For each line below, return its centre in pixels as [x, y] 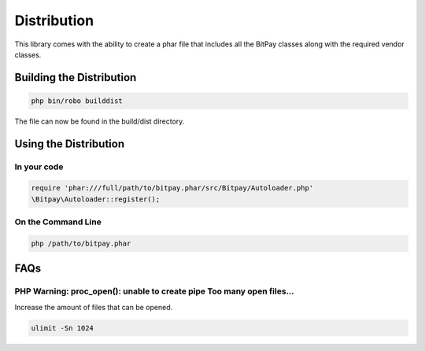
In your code [39, 167]
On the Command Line [58, 222]
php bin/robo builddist [77, 101]
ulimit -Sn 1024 [63, 328]
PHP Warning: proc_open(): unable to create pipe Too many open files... [155, 291]
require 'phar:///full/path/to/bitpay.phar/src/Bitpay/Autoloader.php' [172, 188]
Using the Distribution [70, 144]
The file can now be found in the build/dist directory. [100, 121]
